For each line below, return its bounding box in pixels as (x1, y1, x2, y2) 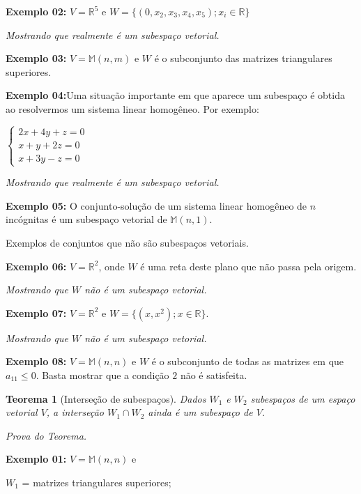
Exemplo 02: (6, 4, 67, 18)
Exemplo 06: (6, 258, 67, 273)
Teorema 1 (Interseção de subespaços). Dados (6, 391, 206, 406)
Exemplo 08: (6, 354, 67, 369)
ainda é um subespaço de (148, 405, 253, 419)
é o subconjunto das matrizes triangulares (154, 51, 332, 65)
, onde (98, 258, 125, 273)
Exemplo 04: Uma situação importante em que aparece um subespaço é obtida (6, 88, 345, 102)
